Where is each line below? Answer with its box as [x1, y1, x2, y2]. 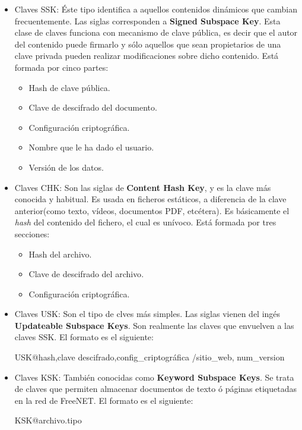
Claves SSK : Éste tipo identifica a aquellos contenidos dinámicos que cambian [14, 3, 297, 15]
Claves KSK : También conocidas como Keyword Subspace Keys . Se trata [14, 371, 294, 383]
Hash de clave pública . [28, 81, 110, 93]
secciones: [14, 227, 50, 240]
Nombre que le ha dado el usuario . [28, 141, 154, 153]
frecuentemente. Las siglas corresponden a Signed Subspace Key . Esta [14, 14, 281, 27]
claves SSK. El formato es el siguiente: [14, 331, 154, 343]
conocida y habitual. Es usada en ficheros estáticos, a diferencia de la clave [14, 193, 287, 205]
